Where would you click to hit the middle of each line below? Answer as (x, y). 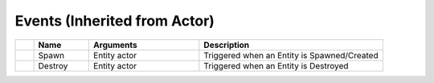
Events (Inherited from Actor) (115, 21)
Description (227, 45)
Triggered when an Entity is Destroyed (276, 65)
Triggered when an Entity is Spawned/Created (291, 55)
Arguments (115, 45)
